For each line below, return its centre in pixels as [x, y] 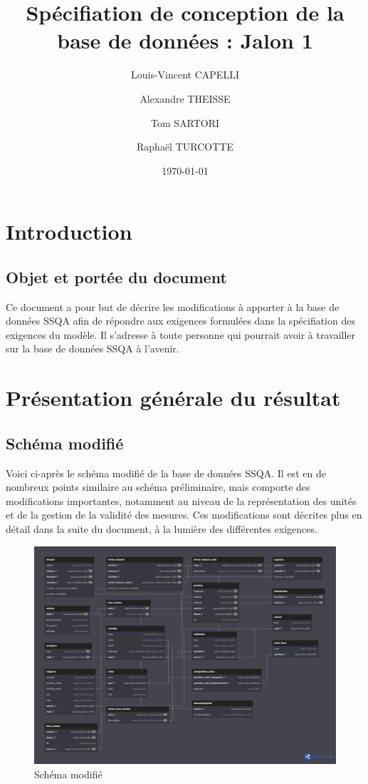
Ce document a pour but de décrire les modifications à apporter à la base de [173, 306]
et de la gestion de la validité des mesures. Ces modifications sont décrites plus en [184, 515]
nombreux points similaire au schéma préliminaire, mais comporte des [158, 487]
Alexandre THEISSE [185, 98]
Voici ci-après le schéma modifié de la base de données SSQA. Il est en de [166, 473]
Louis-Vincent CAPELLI [185, 75]
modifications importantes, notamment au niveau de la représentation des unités [181, 500]
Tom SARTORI [185, 122]
